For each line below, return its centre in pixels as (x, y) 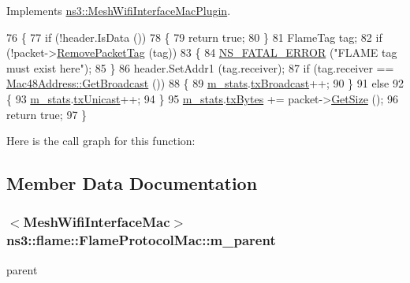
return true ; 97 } (47, 114)
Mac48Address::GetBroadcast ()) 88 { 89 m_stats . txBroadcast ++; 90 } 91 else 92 (205, 83)
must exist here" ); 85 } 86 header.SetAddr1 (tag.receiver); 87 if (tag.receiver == (200, 67)
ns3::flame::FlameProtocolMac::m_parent (141, 240)
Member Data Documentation (132, 183)
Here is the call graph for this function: (101, 141)
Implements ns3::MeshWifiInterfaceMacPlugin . (119, 10)
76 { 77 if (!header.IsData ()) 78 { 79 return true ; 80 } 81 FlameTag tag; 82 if (194, 37)
